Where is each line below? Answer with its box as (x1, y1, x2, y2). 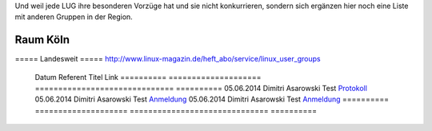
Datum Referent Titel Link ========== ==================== (34, 72, 262, 81)
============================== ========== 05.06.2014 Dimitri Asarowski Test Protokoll (34, 84, 368, 93)
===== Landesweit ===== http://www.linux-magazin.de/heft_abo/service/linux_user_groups (14, 54, 321, 64)
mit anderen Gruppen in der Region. (14, 12, 134, 22)
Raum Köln (14, 33, 70, 47)
